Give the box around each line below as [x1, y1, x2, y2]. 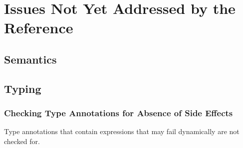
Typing [4, 80, 41, 96]
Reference [4, 17, 73, 38]
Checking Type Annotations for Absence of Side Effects [4, 107, 233, 119]
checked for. [4, 136, 40, 146]
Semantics [4, 51, 57, 67]
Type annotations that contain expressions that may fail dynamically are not [4, 126, 240, 137]
